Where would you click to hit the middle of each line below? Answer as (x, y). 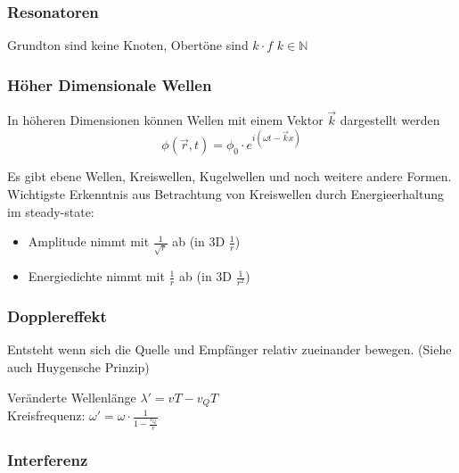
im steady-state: (51, 211)
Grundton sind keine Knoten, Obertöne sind (128, 45)
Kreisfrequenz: (46, 415)
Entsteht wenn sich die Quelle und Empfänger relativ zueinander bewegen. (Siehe (229, 349)
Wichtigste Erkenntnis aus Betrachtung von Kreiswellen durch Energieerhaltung (225, 193)
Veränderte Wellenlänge (72, 397)
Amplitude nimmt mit (89, 241)
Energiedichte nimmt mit (96, 276)
